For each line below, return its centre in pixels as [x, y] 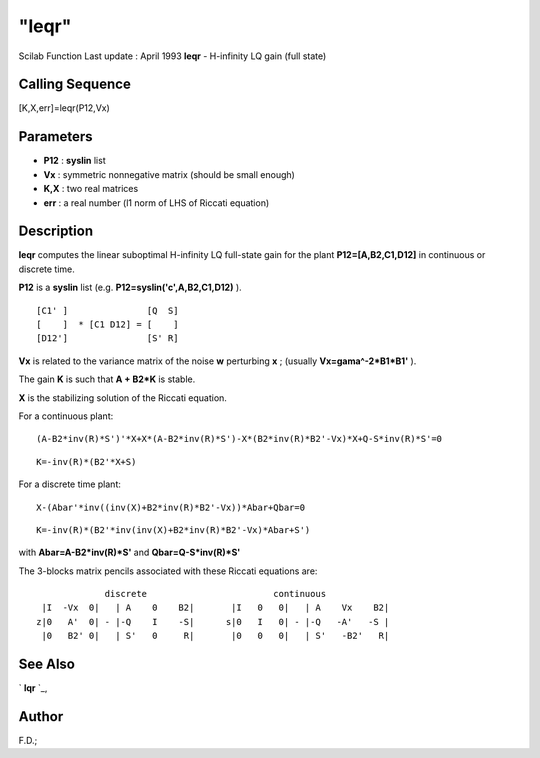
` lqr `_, [33, 688]
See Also [46, 664]
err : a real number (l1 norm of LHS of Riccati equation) [156, 202]
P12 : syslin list [74, 161]
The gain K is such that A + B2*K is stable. [107, 379]
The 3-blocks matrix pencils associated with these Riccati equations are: [168, 571]
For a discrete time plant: [70, 484]
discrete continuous [215, 594]
